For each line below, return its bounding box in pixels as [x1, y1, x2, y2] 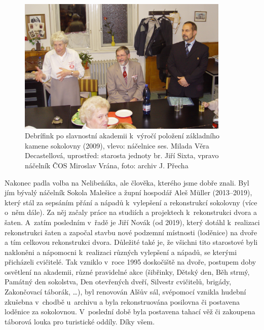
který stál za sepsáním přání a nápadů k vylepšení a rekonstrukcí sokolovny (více [5, 197, 257, 207]
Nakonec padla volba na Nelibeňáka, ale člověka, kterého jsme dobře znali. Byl [5, 177, 249, 188]
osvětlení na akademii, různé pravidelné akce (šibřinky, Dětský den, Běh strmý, [5, 266, 250, 277]
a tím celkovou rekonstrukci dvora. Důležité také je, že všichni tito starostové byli [5, 237, 258, 247]
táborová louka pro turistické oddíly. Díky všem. [5, 316, 155, 326]
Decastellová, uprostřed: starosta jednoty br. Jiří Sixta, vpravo [25, 150, 219, 161]
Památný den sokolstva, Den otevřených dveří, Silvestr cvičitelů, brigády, [5, 276, 232, 287]
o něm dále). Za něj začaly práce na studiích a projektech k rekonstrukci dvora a [5, 207, 257, 217]
